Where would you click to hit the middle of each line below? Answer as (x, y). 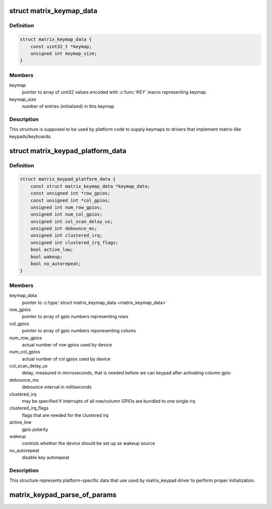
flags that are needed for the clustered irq (65, 415)
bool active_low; (52, 250)
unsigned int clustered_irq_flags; (74, 242)
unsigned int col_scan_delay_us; (72, 221)
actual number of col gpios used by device (66, 359)
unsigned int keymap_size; (64, 53)
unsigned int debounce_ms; (64, 229)
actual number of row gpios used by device (67, 344)
